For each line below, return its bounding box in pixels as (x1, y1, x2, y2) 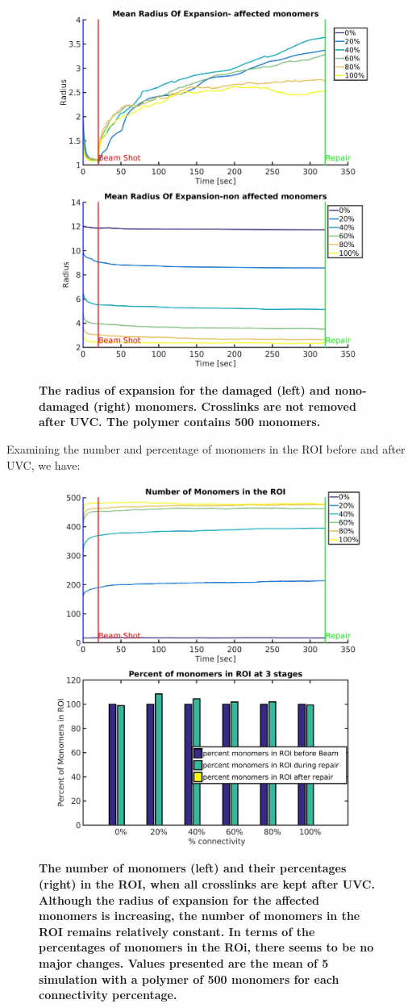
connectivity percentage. (39, 986, 177, 1003)
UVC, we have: (6, 456, 81, 473)
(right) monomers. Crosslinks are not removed (93, 397, 356, 414)
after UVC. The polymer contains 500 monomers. (39, 413, 321, 430)
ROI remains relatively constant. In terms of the (39, 922, 315, 939)
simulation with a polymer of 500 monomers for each (39, 970, 339, 987)
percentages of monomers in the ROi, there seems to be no (39, 939, 374, 956)
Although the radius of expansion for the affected (39, 891, 320, 908)
